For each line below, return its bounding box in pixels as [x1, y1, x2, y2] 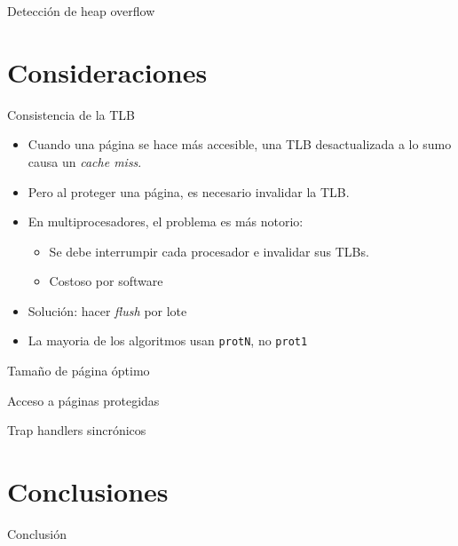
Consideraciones [7, 53, 208, 90]
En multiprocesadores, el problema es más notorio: [28, 212, 304, 231]
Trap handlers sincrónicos [7, 421, 146, 439]
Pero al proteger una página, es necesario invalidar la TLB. [28, 182, 350, 201]
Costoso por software [49, 272, 163, 290]
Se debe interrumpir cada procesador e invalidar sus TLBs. [49, 241, 369, 260]
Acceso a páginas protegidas [7, 391, 160, 409]
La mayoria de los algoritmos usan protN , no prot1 [28, 331, 308, 350]
